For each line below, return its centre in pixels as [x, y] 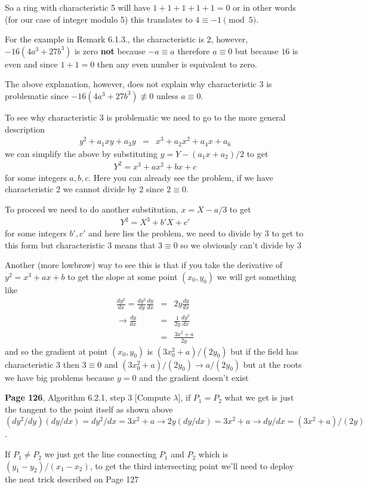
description [25, 129]
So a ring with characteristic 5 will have [78, 7]
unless [167, 95]
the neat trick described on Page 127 [72, 479]
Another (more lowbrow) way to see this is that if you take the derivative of [144, 265]
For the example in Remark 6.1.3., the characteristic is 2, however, [127, 39]
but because [257, 50]
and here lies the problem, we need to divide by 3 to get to [196, 233]
